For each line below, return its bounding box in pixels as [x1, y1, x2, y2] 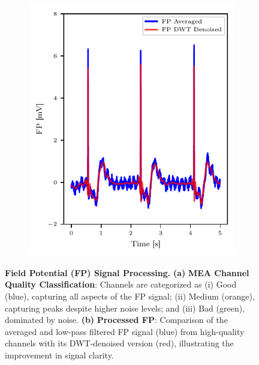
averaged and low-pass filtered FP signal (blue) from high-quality [5, 325, 245, 337]
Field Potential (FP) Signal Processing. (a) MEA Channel [5, 266, 249, 279]
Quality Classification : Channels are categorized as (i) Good [5, 278, 237, 291]
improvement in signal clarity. [5, 348, 114, 361]
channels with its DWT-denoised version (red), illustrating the [5, 337, 234, 349]
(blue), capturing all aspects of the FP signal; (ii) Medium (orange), [5, 289, 255, 302]
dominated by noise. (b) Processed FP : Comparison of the [5, 313, 228, 326]
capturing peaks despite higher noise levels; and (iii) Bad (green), [5, 301, 245, 314]
